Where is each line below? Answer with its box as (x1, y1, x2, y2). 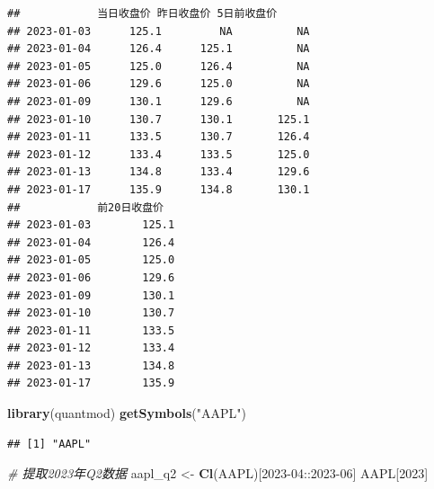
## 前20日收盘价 (7, 200, 164, 214)
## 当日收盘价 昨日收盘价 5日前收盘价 (7, 7, 278, 20)
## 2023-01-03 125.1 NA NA (7, 24, 310, 38)
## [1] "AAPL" (7, 437, 92, 450)
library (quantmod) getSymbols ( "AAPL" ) (7, 404, 246, 422)
